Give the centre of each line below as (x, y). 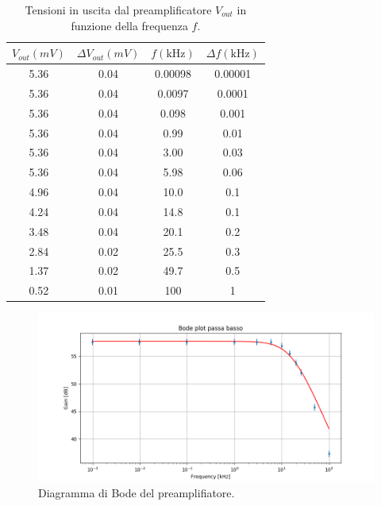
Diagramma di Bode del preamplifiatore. (137, 492)
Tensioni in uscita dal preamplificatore (118, 10)
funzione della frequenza (129, 25)
